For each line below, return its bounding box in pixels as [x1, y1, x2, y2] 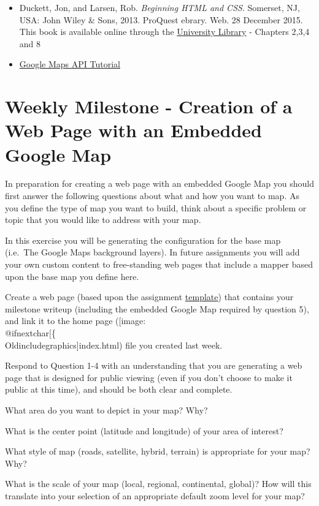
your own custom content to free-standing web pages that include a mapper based [5, 258, 313, 271]
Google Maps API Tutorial [19, 58, 120, 70]
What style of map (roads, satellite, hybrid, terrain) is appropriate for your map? [5, 445, 310, 458]
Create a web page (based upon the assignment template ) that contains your [5, 290, 294, 303]
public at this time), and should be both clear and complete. [5, 383, 233, 396]
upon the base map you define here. [5, 270, 139, 282]
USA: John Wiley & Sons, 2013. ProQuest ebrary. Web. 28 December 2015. [19, 13, 303, 26]
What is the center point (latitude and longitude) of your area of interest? [5, 424, 283, 437]
